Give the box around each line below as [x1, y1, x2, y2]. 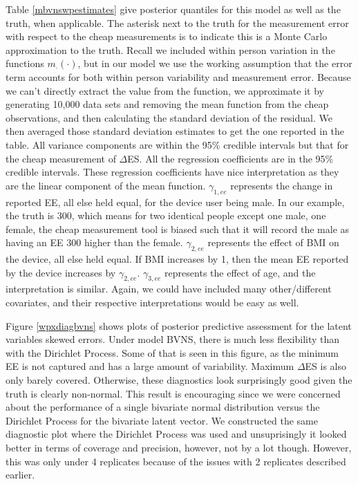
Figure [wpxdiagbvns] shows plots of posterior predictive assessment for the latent [6, 318, 352, 333]
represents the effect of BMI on [207, 235, 339, 250]
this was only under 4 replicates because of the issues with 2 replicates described [6, 454, 346, 468]
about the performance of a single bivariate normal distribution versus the [6, 400, 320, 414]
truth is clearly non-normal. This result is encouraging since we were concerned [6, 386, 341, 400]
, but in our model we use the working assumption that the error [77, 56, 352, 71]
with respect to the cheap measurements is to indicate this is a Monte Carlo [6, 29, 328, 44]
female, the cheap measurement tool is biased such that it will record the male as [6, 221, 350, 236]
